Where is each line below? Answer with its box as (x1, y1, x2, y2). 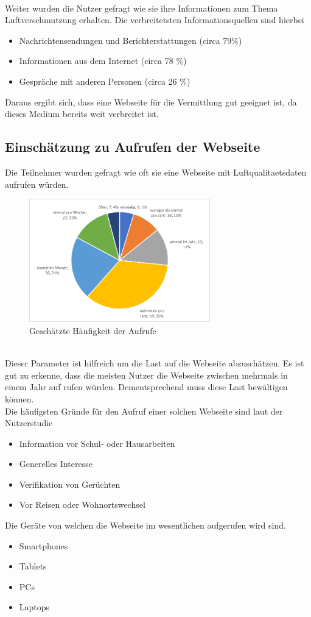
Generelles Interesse (19, 457, 93, 470)
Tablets (19, 560, 47, 572)
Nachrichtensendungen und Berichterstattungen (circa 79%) (19, 34, 242, 46)
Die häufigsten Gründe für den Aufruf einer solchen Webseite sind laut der (5, 404, 283, 417)
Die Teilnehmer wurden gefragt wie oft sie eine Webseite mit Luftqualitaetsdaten (5, 165, 307, 178)
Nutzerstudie (5, 416, 53, 429)
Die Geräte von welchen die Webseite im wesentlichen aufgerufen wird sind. (5, 519, 286, 532)
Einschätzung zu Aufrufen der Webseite (5, 137, 260, 156)
